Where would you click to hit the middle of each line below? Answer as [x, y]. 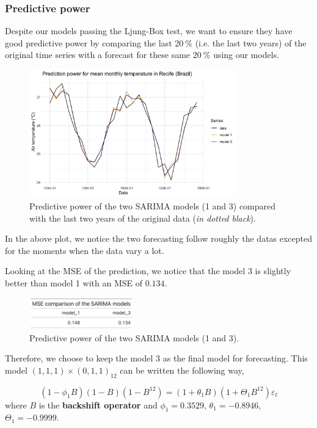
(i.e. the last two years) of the [251, 42]
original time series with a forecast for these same [98, 55]
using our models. [246, 55]
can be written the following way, [182, 370]
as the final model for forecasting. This [235, 358]
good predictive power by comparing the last [89, 42]
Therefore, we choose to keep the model [79, 358]
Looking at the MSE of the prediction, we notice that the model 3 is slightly [148, 271]
